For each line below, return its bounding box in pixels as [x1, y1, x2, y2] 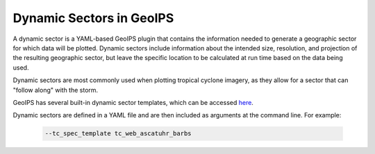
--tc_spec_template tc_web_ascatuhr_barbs [44, 130, 192, 137]
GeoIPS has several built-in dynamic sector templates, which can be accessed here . [12, 98, 253, 106]
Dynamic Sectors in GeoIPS [12, 10, 174, 26]
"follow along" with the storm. [12, 86, 99, 94]
